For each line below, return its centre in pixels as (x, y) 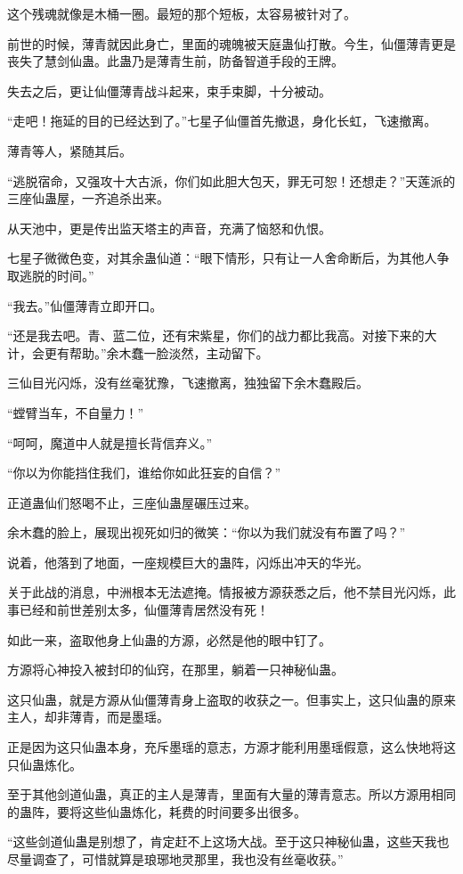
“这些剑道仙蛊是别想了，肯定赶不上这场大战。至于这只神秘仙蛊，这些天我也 (228, 841)
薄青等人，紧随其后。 (69, 150)
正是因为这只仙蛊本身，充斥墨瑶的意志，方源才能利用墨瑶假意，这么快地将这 (231, 747)
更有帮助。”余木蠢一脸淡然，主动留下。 (156, 352)
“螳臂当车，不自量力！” (76, 412)
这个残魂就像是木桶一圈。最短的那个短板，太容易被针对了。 (182, 13)
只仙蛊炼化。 (45, 764)
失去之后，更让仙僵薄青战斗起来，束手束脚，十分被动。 (169, 90)
